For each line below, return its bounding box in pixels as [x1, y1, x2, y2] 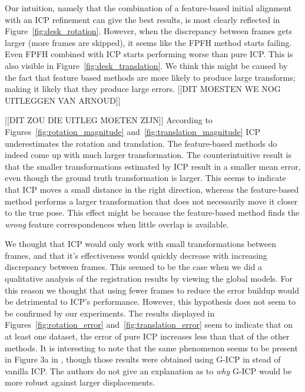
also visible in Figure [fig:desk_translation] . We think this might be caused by [5, 59, 288, 71]
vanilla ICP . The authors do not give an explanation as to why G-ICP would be [5, 364, 292, 377]
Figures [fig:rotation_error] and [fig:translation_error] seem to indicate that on [5, 318, 293, 331]
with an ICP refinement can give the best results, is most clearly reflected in [5, 13, 280, 25]
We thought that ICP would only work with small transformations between [5, 238, 277, 250]
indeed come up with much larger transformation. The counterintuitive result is [5, 149, 291, 161]
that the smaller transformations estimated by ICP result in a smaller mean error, [5, 160, 301, 172]
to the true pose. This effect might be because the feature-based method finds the [5, 206, 300, 219]
